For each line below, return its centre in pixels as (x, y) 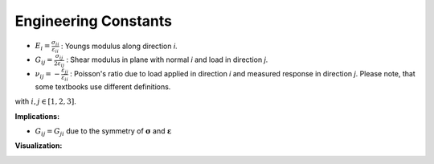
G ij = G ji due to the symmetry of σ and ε (103, 132)
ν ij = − (47, 75)
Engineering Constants (94, 21)
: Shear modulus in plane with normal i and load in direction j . (167, 59)
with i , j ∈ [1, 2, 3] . (45, 101)
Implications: (37, 116)
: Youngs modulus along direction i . (119, 46)
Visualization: (39, 146)
